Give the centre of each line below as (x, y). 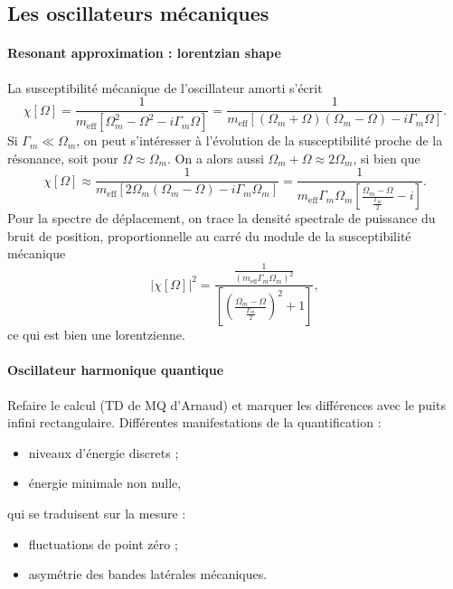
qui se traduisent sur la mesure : (97, 513)
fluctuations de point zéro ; (103, 543)
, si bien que (387, 158)
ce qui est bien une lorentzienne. (96, 335)
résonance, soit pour (63, 158)
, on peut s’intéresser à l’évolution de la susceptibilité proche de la (260, 140)
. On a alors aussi (216, 158)
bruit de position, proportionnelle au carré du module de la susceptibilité (209, 235)
